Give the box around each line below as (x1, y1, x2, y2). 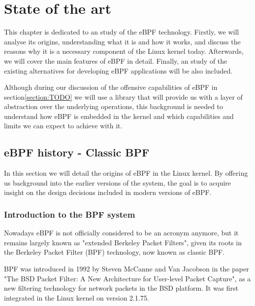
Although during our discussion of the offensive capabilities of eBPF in (4, 82, 218, 92)
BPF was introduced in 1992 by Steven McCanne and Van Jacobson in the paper (4, 264, 249, 274)
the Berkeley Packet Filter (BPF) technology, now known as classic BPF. (4, 247, 225, 257)
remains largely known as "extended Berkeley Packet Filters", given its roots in (4, 237, 242, 247)
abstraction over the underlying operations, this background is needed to (4, 101, 223, 112)
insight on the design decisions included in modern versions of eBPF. (4, 187, 212, 197)
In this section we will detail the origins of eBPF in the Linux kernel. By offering (4, 168, 248, 178)
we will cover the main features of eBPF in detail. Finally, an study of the (4, 55, 227, 66)
